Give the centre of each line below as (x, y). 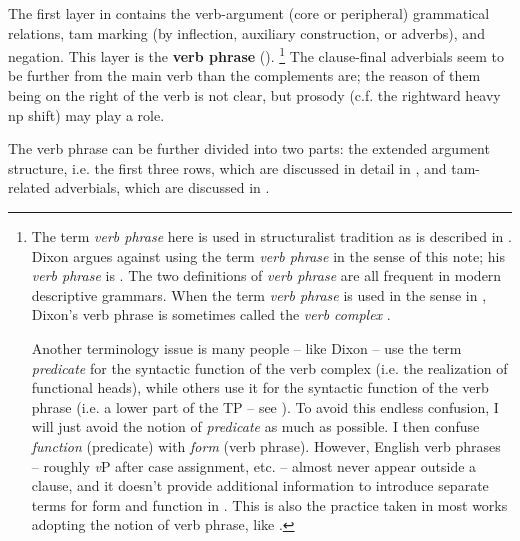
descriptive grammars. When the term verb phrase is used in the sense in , (259, 294)
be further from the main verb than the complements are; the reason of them (244, 75)
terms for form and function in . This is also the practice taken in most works (269, 504)
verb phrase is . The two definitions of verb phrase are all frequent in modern (266, 275)
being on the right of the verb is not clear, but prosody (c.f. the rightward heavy (254, 95)
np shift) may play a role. (86, 114)
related (29, 187)
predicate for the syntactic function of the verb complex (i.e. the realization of (269, 367)
